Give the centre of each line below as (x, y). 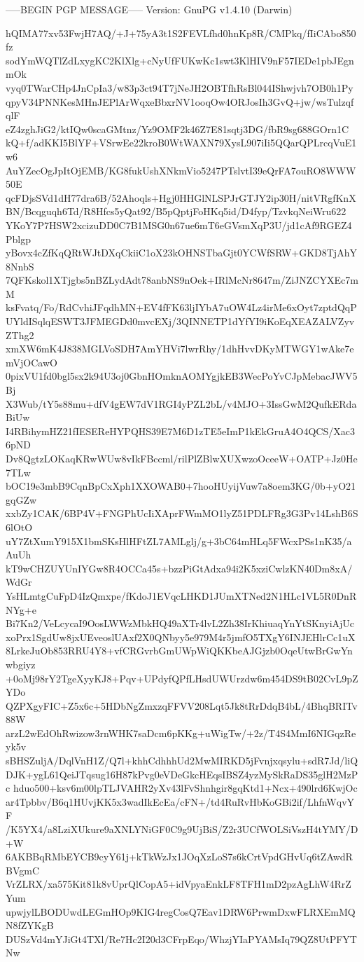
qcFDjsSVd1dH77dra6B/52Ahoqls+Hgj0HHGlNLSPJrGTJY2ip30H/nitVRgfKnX (181, 197)
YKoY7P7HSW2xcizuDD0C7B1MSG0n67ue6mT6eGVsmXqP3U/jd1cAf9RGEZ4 (179, 225)
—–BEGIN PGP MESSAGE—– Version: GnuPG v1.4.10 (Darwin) (149, 9)
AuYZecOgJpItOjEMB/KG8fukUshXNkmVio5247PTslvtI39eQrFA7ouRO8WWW (181, 170)
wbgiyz (21, 664)
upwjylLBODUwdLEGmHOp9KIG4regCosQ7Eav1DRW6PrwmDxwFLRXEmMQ (181, 911)
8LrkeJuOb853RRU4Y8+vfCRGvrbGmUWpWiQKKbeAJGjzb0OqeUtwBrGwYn (179, 651)
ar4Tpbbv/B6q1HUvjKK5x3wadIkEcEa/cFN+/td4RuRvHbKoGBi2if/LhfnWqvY (180, 801)
